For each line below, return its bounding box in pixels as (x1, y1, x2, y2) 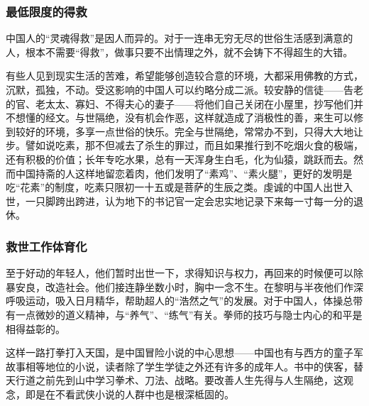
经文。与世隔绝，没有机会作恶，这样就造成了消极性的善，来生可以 (45, 110, 353, 125)
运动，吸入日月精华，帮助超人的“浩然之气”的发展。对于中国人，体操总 (25, 293, 353, 308)
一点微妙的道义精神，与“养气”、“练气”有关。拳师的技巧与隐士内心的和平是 (15, 307, 363, 322)
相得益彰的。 (6, 321, 65, 336)
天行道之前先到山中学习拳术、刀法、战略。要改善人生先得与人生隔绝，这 (6, 373, 343, 388)
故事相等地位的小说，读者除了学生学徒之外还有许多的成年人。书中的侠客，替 (6, 358, 363, 373)
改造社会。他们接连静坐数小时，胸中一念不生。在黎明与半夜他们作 (45, 279, 353, 294)
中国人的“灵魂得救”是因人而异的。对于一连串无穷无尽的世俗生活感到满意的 (6, 31, 353, 45)
